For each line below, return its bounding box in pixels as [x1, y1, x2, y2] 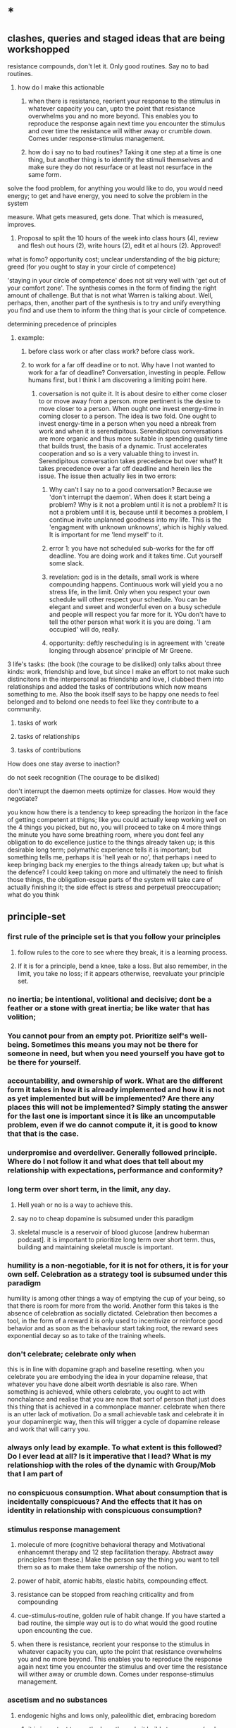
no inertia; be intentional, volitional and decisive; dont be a [7, 994, 212, 1004]
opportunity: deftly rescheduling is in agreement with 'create [49, 639, 225, 647]
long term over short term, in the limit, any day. [7, 1184, 171, 1194]
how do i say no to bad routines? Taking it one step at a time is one [27, 148, 222, 156]
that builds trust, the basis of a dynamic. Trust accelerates [38, 442, 208, 450]
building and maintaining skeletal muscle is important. [17, 1242, 174, 1251]
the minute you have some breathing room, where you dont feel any [7, 831, 204, 839]
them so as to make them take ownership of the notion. [17, 1563, 178, 1571]
